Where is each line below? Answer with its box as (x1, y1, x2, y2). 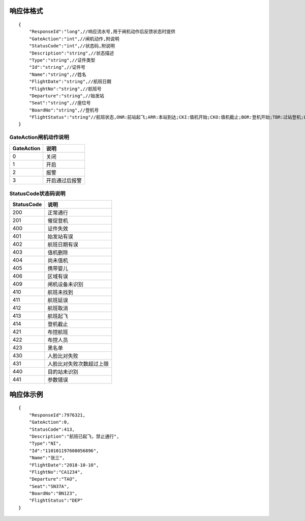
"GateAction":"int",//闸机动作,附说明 (28, 36, 119, 42)
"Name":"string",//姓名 (28, 71, 86, 77)
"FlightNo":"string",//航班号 (28, 86, 102, 92)
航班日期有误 (47, 241, 78, 248)
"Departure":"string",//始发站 (28, 93, 104, 99)
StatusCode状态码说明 (9, 190, 66, 197)
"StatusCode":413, (28, 426, 75, 432)
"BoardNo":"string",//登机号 (28, 107, 99, 113)
